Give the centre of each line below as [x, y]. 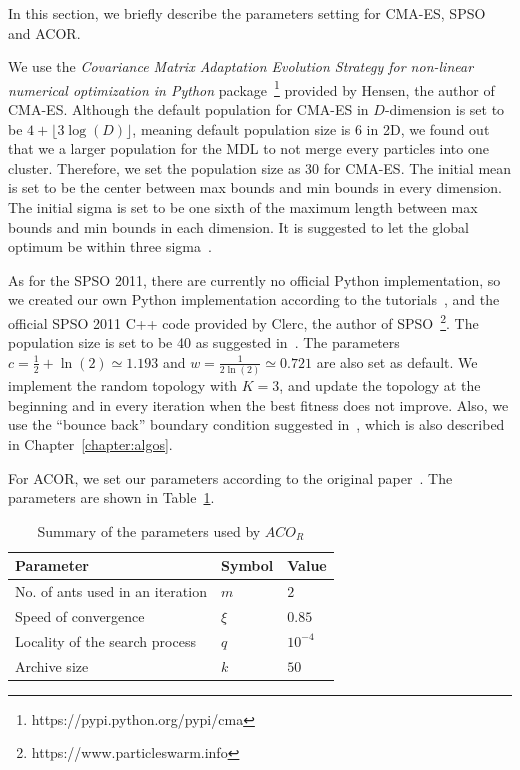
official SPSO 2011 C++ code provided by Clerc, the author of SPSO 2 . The [243, 321]
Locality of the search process [105, 640]
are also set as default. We [397, 361]
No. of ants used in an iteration [111, 591]
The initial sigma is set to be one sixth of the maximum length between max [243, 207]
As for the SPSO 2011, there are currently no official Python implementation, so [254, 279]
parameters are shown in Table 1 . [111, 497]
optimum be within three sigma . [110, 246]
